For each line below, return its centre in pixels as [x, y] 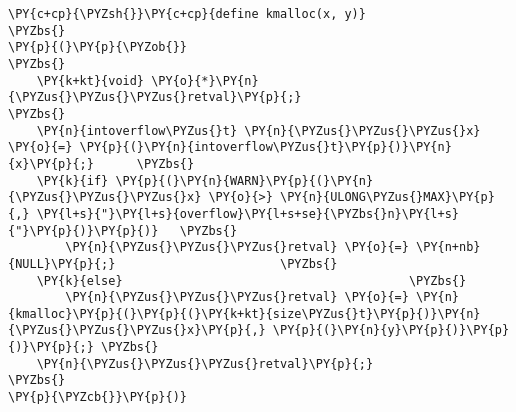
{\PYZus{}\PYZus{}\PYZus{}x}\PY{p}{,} [137, 330]
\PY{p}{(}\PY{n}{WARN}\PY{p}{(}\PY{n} [244, 180]
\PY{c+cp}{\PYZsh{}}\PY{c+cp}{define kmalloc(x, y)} [187, 14]
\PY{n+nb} [448, 247]
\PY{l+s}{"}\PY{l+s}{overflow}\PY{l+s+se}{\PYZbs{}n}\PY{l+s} [248, 213]
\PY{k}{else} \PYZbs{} [251, 280]
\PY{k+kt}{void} [90, 80]
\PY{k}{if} [72, 180]
